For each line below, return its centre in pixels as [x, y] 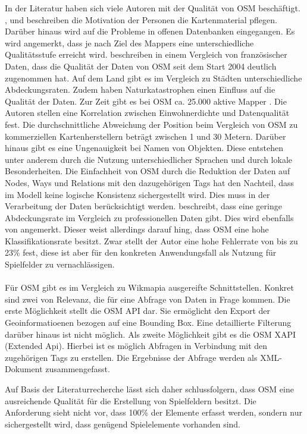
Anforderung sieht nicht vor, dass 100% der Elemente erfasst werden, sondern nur [153, 412]
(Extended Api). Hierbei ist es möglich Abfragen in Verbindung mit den [136, 346]
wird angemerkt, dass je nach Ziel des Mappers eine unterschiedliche [129, 43]
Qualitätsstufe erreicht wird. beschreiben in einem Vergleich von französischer [146, 54]
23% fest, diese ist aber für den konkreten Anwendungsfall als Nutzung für [141, 252]
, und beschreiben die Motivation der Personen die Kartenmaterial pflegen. [141, 19]
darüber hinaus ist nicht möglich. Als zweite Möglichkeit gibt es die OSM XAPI [151, 334]
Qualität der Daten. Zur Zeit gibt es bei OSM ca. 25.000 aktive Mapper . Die [146, 101]
